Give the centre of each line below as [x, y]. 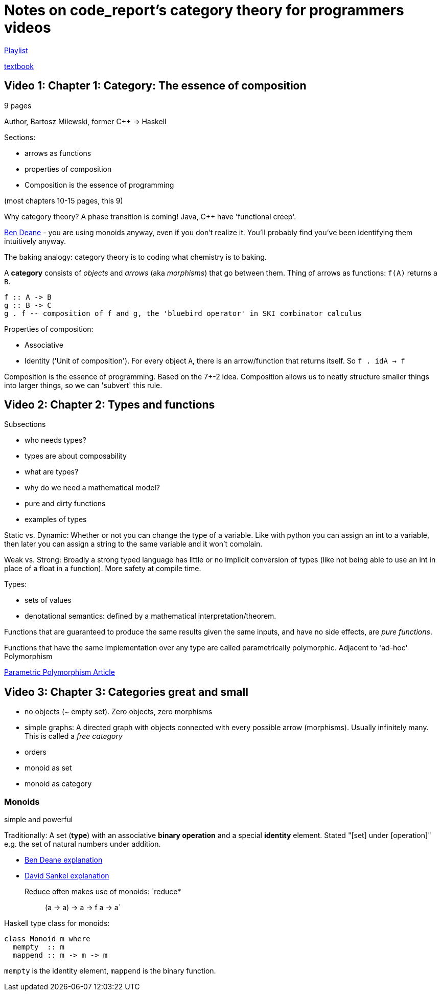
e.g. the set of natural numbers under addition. [83, 844]
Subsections [25, 424]
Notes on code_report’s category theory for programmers [204, 10]
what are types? [52, 472]
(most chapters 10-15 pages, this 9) [64, 200]
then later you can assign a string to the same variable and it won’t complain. [133, 544]
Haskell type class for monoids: [57, 923]
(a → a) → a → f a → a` [83, 908]
